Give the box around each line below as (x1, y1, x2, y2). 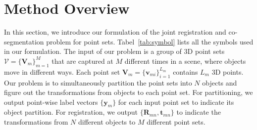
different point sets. (147, 117, 206, 127)
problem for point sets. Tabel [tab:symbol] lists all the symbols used (46, 36, 254, 46)
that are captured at (51, 55, 113, 66)
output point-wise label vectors (4, 96, 98, 107)
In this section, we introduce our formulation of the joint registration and (4, 27, 226, 37)
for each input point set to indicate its (118, 96, 234, 107)
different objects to (78, 117, 136, 127)
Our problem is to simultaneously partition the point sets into (4, 77, 192, 87)
